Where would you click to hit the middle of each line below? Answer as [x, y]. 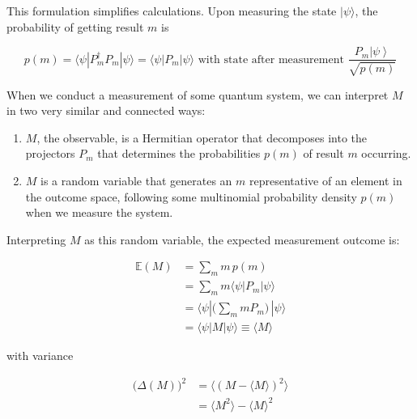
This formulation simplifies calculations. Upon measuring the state [172, 11]
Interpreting [36, 239]
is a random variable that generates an [136, 181]
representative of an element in [326, 181]
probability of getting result [75, 26]
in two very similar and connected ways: [106, 110]
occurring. [386, 153]
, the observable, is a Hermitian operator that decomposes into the [202, 137]
